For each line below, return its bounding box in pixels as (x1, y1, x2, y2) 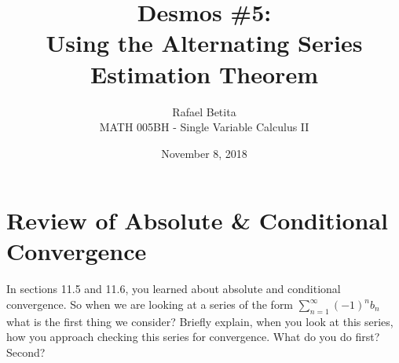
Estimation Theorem (90, 57, 318, 90)
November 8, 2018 (161, 145, 247, 161)
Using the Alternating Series (46, 27, 363, 59)
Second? (6, 343, 46, 360)
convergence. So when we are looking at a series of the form (6, 296, 294, 312)
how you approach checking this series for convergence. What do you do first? (6, 328, 380, 345)
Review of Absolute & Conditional (6, 204, 388, 236)
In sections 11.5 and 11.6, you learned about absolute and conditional (6, 280, 341, 297)
